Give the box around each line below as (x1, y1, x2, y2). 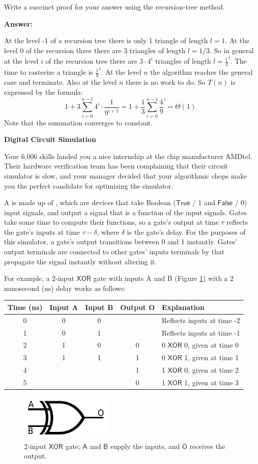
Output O (120, 301, 155, 312)
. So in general (209, 45, 254, 55)
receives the (189, 440, 225, 451)
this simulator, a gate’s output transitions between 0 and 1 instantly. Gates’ (4, 236, 237, 247)
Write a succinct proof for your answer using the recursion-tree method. (4, 2, 225, 12)
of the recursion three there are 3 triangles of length (26, 45, 186, 55)
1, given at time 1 (184, 352, 239, 363)
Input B (85, 301, 113, 312)
